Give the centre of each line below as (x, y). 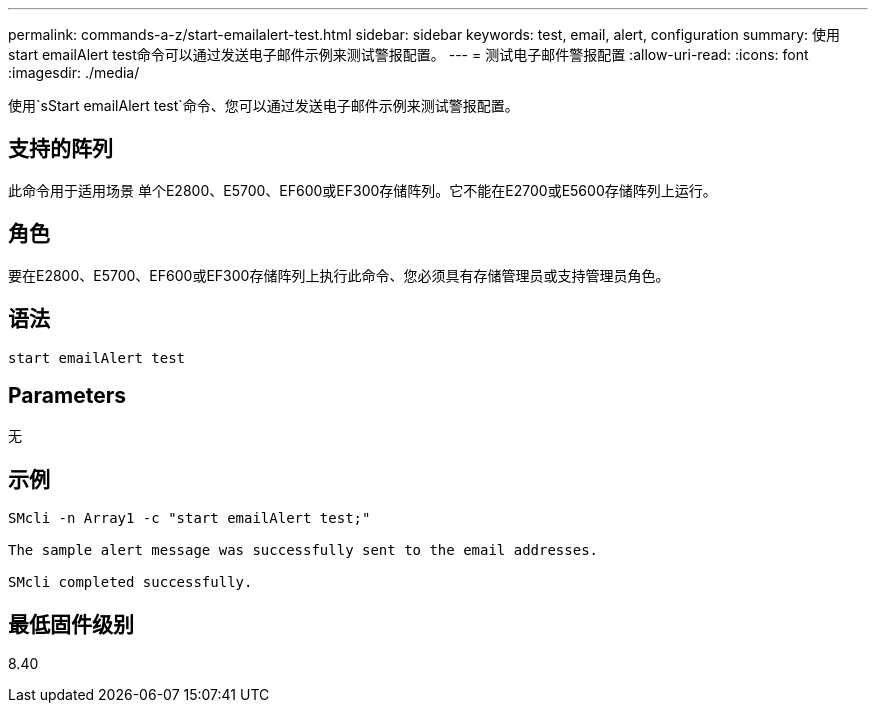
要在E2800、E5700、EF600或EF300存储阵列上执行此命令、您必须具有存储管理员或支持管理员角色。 (339, 275)
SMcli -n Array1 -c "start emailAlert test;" (189, 518)
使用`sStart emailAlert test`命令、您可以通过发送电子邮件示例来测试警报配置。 (263, 105)
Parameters (67, 395)
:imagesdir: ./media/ (74, 72)
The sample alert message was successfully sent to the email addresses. (303, 550)
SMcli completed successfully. (130, 582)
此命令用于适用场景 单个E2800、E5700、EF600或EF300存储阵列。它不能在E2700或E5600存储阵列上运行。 (362, 190)
